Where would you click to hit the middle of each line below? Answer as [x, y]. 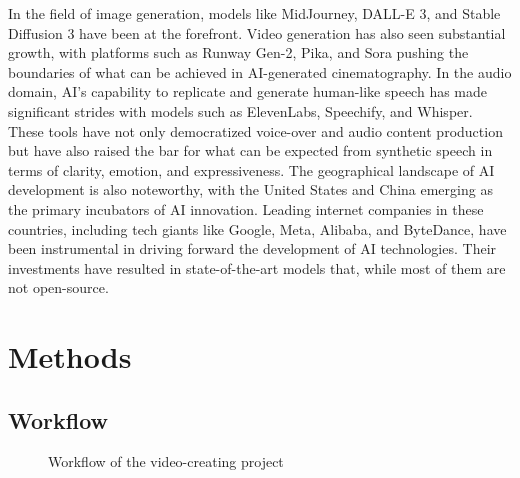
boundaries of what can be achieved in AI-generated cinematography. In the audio [260, 71]
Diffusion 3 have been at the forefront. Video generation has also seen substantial [257, 32]
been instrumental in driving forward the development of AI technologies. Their [252, 248]
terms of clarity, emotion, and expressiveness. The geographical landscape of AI [251, 169]
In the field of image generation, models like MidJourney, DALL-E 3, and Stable [254, 13]
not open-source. [58, 287]
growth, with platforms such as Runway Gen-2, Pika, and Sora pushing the [238, 52]
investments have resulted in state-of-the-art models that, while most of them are [257, 267]
